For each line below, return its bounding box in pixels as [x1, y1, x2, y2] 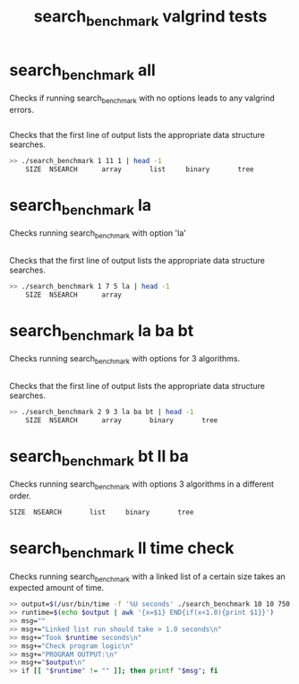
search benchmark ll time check [9, 538, 235, 561]
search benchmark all [9, 60, 157, 83]
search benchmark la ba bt [9, 320, 194, 344]
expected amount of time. [9, 583, 105, 593]
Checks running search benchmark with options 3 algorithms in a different [9, 479, 275, 492]
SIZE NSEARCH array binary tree [25, 415, 218, 425]
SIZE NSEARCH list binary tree [9, 508, 194, 517]
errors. [9, 104, 34, 115]
